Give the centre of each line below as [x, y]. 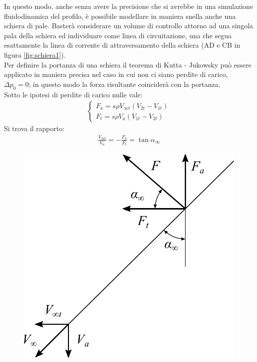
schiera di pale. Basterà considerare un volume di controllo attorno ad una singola [129, 26]
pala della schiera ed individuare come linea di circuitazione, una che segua [118, 35]
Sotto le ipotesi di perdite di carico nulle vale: [73, 94]
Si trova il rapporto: [34, 128]
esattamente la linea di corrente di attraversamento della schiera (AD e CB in [122, 45]
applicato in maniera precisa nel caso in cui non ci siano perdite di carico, [116, 74]
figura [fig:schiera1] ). [35, 54]
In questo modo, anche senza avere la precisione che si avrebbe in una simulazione [129, 6]
